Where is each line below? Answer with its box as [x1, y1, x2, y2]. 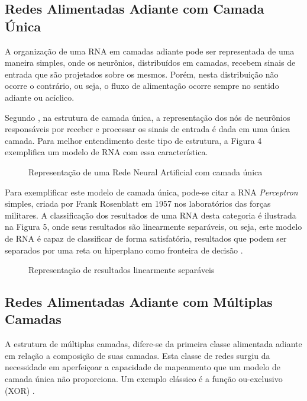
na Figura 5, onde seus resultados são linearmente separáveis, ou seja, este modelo [5, 220, 302, 233]
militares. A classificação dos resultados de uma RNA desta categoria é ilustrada [5, 208, 296, 221]
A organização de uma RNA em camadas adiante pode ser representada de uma [5, 44, 295, 57]
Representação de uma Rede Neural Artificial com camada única [28, 165, 263, 178]
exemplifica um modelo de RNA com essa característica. [5, 146, 208, 158]
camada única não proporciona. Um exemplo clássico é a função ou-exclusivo [5, 373, 283, 385]
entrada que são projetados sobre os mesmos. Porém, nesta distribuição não [5, 68, 279, 80]
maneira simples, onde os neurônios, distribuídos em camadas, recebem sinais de [5, 56, 296, 69]
